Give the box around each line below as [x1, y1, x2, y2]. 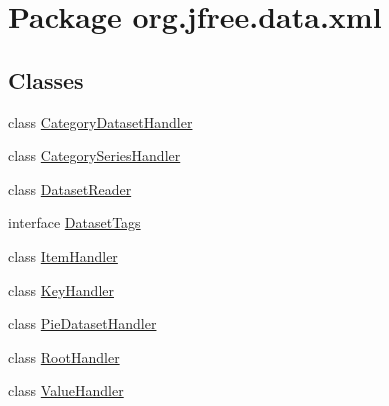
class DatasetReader [8, 178, 132, 199]
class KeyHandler [8, 279, 114, 300]
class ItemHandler [8, 245, 118, 266]
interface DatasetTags [8, 212, 141, 233]
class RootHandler [8, 346, 120, 367]
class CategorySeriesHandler [8, 145, 181, 166]
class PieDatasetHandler [8, 313, 157, 334]
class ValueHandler [8, 380, 124, 401]
